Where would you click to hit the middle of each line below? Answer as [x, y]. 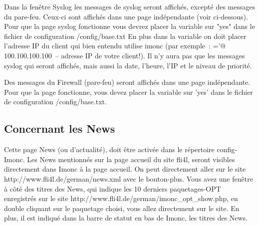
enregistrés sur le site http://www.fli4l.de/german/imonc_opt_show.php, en [121, 198]
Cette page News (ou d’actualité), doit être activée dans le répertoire [109, 149]
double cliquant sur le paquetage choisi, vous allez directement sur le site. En [122, 208]
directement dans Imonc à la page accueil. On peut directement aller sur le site [125, 169]
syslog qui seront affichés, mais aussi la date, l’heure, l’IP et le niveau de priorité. [128, 65]
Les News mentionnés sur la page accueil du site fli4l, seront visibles [131, 159]
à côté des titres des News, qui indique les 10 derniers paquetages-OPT [113, 188]
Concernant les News [60, 128]
